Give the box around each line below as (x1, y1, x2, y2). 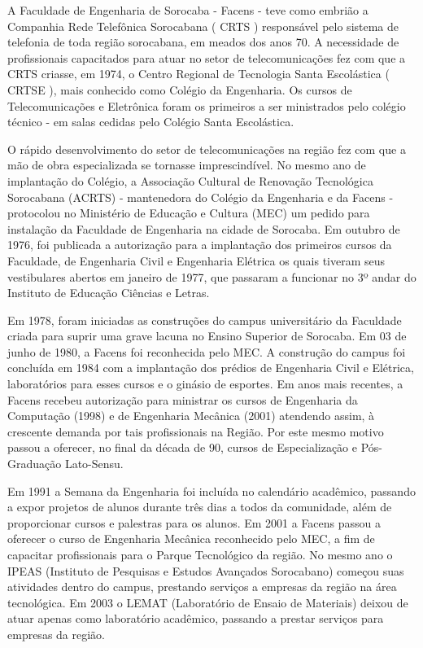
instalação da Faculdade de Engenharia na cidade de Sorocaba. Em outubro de (7, 220, 400, 237)
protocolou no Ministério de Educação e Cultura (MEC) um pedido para (7, 204, 370, 221)
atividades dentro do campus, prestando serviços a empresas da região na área (7, 578, 397, 595)
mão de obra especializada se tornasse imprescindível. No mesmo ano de (7, 156, 366, 173)
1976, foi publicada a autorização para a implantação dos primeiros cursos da (7, 236, 392, 253)
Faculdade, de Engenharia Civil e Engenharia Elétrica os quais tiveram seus (7, 252, 386, 269)
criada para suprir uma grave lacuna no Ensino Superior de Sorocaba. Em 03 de (7, 327, 407, 344)
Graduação (7, 455, 62, 472)
